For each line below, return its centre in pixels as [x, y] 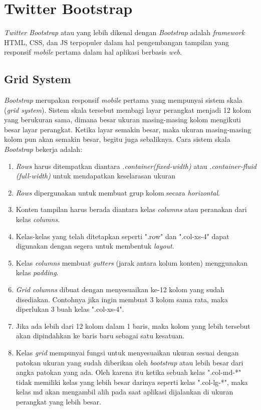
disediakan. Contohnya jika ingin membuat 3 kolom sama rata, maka [122, 299]
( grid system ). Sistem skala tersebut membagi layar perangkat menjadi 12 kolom [128, 110]
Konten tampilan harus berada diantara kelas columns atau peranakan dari [131, 209]
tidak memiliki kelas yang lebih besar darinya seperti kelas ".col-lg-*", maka [132, 382]
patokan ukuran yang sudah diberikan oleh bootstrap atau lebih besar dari [129, 362]
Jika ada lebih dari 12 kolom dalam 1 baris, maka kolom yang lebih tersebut [133, 326]
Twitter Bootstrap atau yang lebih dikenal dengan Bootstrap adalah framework [124, 32]
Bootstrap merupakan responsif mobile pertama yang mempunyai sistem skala [123, 100]
